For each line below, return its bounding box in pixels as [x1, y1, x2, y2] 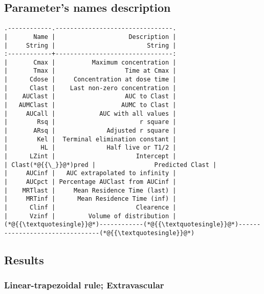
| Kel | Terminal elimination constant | [4, 135, 177, 143]
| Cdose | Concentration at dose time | [4, 76, 177, 83]
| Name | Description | [4, 33, 177, 40]
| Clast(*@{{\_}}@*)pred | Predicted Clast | [4, 161, 217, 169]
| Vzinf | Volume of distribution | [4, 212, 177, 220]
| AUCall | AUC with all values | [4, 110, 177, 117]
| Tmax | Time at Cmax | [4, 67, 177, 75]
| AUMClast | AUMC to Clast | [4, 101, 177, 109]
